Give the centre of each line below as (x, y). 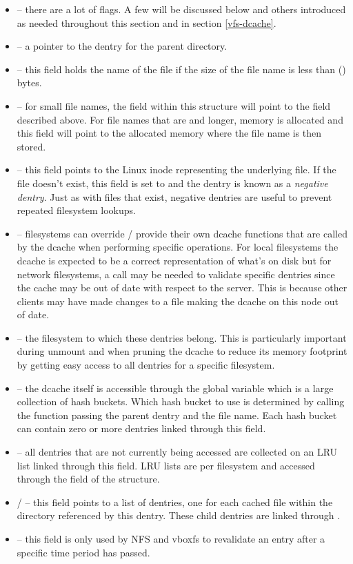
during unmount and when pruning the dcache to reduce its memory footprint (182, 351)
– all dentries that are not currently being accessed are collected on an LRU (177, 452)
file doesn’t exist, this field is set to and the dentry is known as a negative (172, 183)
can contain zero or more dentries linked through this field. (141, 428)
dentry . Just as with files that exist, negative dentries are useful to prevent (174, 196)
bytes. (29, 82)
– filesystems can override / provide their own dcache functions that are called (182, 233)
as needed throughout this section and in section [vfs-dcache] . (147, 22)
